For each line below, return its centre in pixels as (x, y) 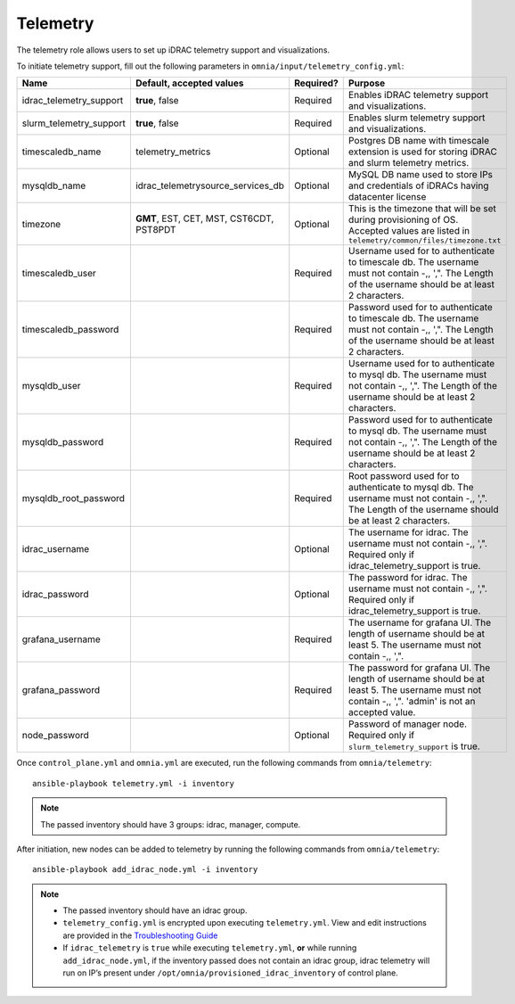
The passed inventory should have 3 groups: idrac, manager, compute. (171, 824)
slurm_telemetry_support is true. (414, 746)
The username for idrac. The (408, 532)
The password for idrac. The (408, 578)
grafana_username (61, 639)
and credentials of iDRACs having (418, 185)
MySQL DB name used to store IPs (421, 175)
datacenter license (387, 197)
